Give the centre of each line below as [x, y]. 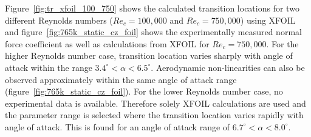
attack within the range [49, 67]
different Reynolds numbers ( [59, 20]
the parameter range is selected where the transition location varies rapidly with [154, 115]
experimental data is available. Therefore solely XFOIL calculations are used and [155, 103]
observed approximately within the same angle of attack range [121, 79]
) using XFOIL [268, 20]
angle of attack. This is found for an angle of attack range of [118, 126]
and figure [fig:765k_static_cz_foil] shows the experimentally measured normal [153, 32]
